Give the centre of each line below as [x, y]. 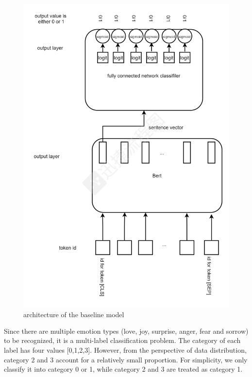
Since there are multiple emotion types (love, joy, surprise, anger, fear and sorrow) [126, 331]
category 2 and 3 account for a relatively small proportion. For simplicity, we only [126, 359]
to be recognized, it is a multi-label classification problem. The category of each [122, 340]
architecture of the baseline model [74, 314]
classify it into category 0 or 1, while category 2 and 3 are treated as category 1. [123, 369]
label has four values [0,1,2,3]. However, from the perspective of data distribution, [125, 350]
